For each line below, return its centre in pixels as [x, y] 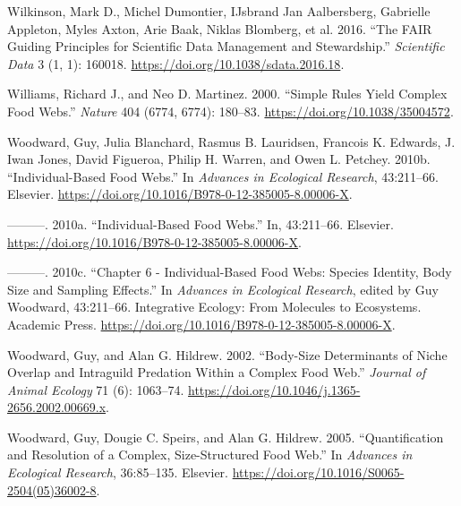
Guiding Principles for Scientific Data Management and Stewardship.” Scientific [226, 46]
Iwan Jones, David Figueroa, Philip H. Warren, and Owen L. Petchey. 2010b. [219, 159]
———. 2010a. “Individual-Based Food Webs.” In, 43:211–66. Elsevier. [201, 223]
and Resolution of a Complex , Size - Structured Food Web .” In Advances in [210, 455]
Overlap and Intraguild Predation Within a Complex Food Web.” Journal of [217, 372]
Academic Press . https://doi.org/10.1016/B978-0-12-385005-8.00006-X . [201, 324]
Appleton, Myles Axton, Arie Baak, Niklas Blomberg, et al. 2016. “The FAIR [220, 28]
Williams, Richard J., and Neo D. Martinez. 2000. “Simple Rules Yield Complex [227, 94]
